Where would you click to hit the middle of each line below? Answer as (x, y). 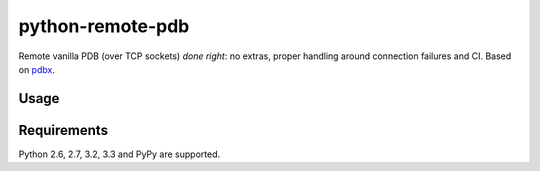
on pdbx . (36, 69)
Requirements (63, 130)
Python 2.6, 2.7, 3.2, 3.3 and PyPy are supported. (119, 154)
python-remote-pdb (104, 26)
